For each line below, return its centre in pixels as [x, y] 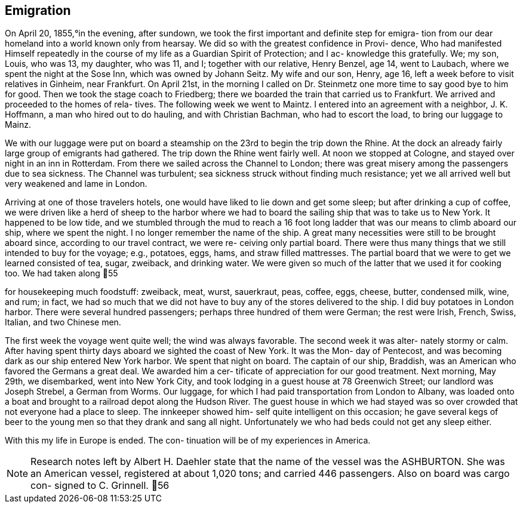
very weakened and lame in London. [76, 184]
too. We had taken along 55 [61, 273]
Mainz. [18, 125]
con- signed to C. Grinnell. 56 [100, 486]
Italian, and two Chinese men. [63, 322]
